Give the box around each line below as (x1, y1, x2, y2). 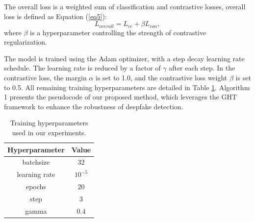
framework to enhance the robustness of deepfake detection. (4, 101, 183, 111)
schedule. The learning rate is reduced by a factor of (4, 63, 161, 73)
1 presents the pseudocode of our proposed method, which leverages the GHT (4, 92, 237, 102)
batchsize (22, 157, 50, 167)
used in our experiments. (12, 127, 86, 137)
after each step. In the (169, 63, 235, 73)
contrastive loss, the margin (4, 73, 87, 83)
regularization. (4, 37, 47, 47)
